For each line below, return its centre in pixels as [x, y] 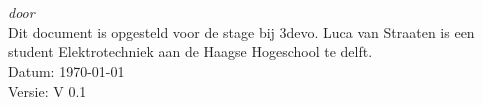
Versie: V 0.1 [47, 90]
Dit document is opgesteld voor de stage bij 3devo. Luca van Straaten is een [241, 31]
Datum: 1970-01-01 [66, 70]
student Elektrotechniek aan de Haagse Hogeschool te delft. [190, 51]
